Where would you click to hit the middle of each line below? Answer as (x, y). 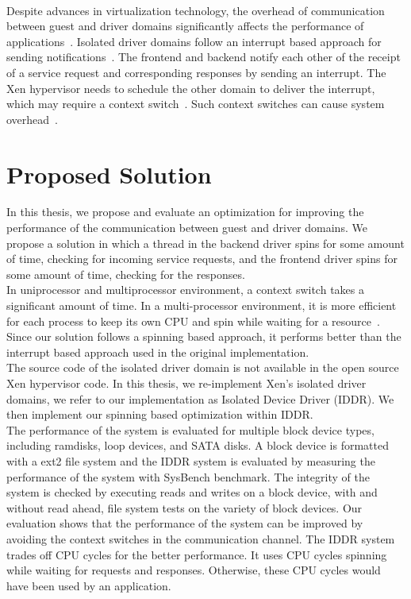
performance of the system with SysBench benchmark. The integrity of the (188, 476)
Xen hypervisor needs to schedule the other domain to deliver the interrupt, (191, 88)
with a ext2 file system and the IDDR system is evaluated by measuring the (191, 460)
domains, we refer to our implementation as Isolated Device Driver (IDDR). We (200, 398)
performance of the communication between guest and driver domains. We (187, 228)
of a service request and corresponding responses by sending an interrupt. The (196, 72)
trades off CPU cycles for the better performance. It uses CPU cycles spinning (197, 554)
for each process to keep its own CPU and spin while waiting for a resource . (193, 321)
